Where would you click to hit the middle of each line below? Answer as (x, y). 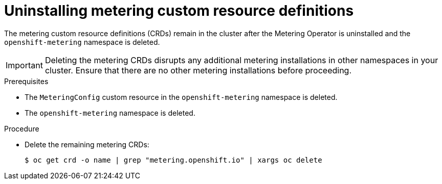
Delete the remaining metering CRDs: (87, 144)
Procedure (22, 128)
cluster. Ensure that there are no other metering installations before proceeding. (198, 70)
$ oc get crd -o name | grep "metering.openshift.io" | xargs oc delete (173, 160)
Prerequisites (26, 81)
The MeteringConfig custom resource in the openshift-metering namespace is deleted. (181, 97)
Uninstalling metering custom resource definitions (179, 11)
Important (24, 65)
